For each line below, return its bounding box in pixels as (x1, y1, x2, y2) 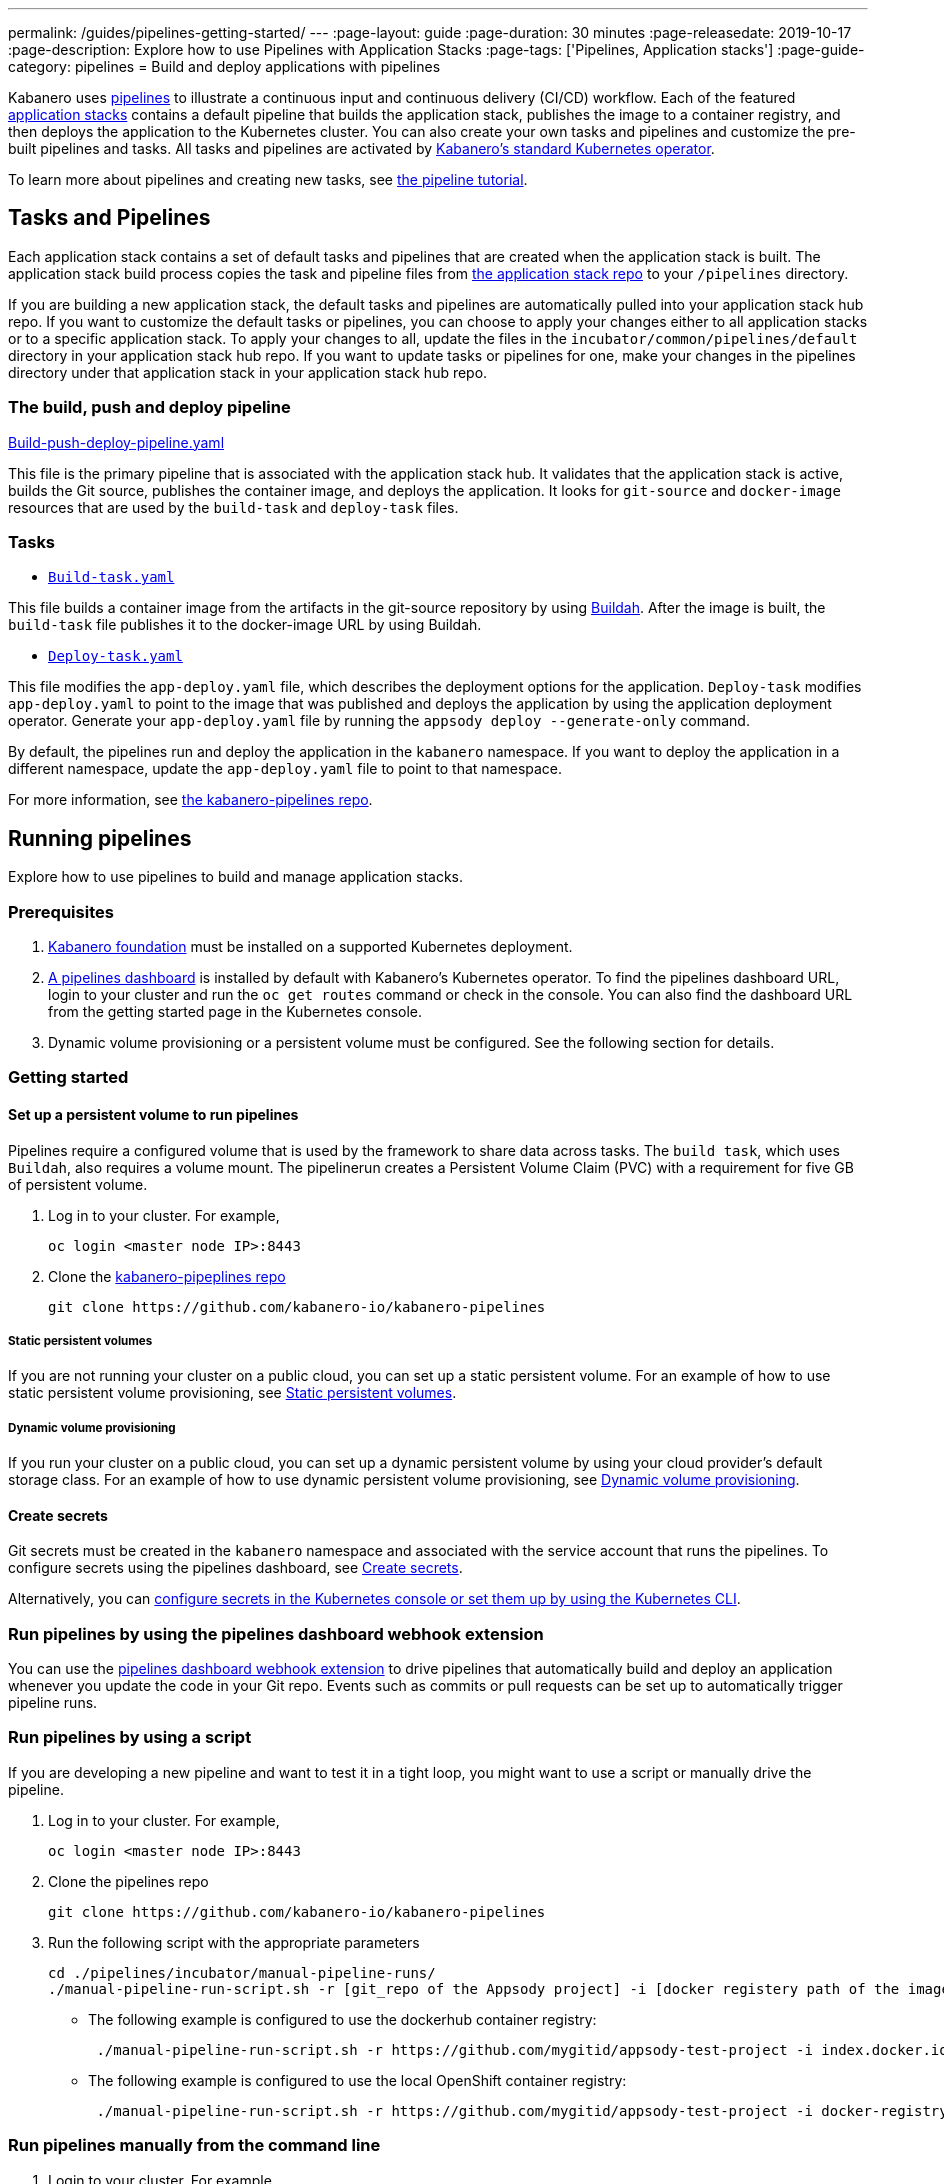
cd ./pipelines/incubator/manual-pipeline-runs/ (48, 1964, 436, 1981)
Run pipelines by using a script (8, 1727, 252, 1748)
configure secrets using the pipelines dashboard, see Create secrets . (8, 1559, 463, 1577)
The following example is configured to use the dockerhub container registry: (88, 2010, 597, 2028)
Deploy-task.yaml (48, 648, 183, 665)
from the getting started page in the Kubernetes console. (48, 1002, 423, 1020)
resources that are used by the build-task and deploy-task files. (8, 498, 459, 516)
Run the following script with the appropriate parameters (48, 1933, 420, 1951)
